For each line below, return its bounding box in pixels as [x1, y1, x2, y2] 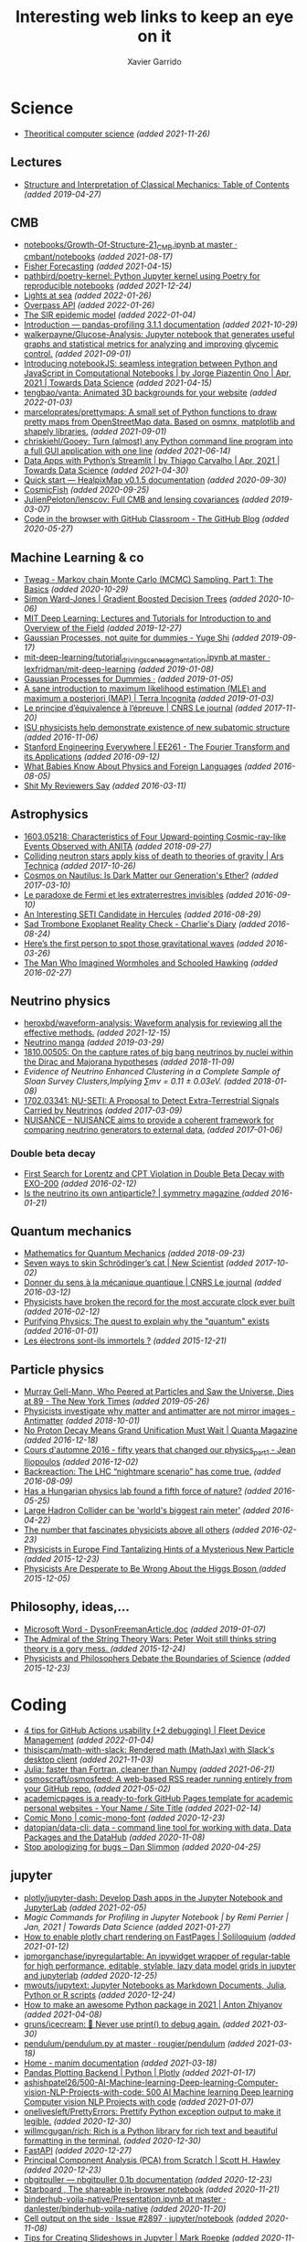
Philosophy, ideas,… [10, 1599, 131, 1615]
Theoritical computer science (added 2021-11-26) [23, 128, 211, 139]
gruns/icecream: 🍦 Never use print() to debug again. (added [23, 2018, 250, 2029]
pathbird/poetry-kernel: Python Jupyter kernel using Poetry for [23, 271, 260, 282]
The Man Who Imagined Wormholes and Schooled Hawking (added [23, 957, 278, 968]
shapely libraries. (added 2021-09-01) [23, 426, 167, 437]
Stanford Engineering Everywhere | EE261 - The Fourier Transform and [23, 741, 291, 752]
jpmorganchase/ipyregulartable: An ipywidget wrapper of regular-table [23, 1950, 291, 1961]
